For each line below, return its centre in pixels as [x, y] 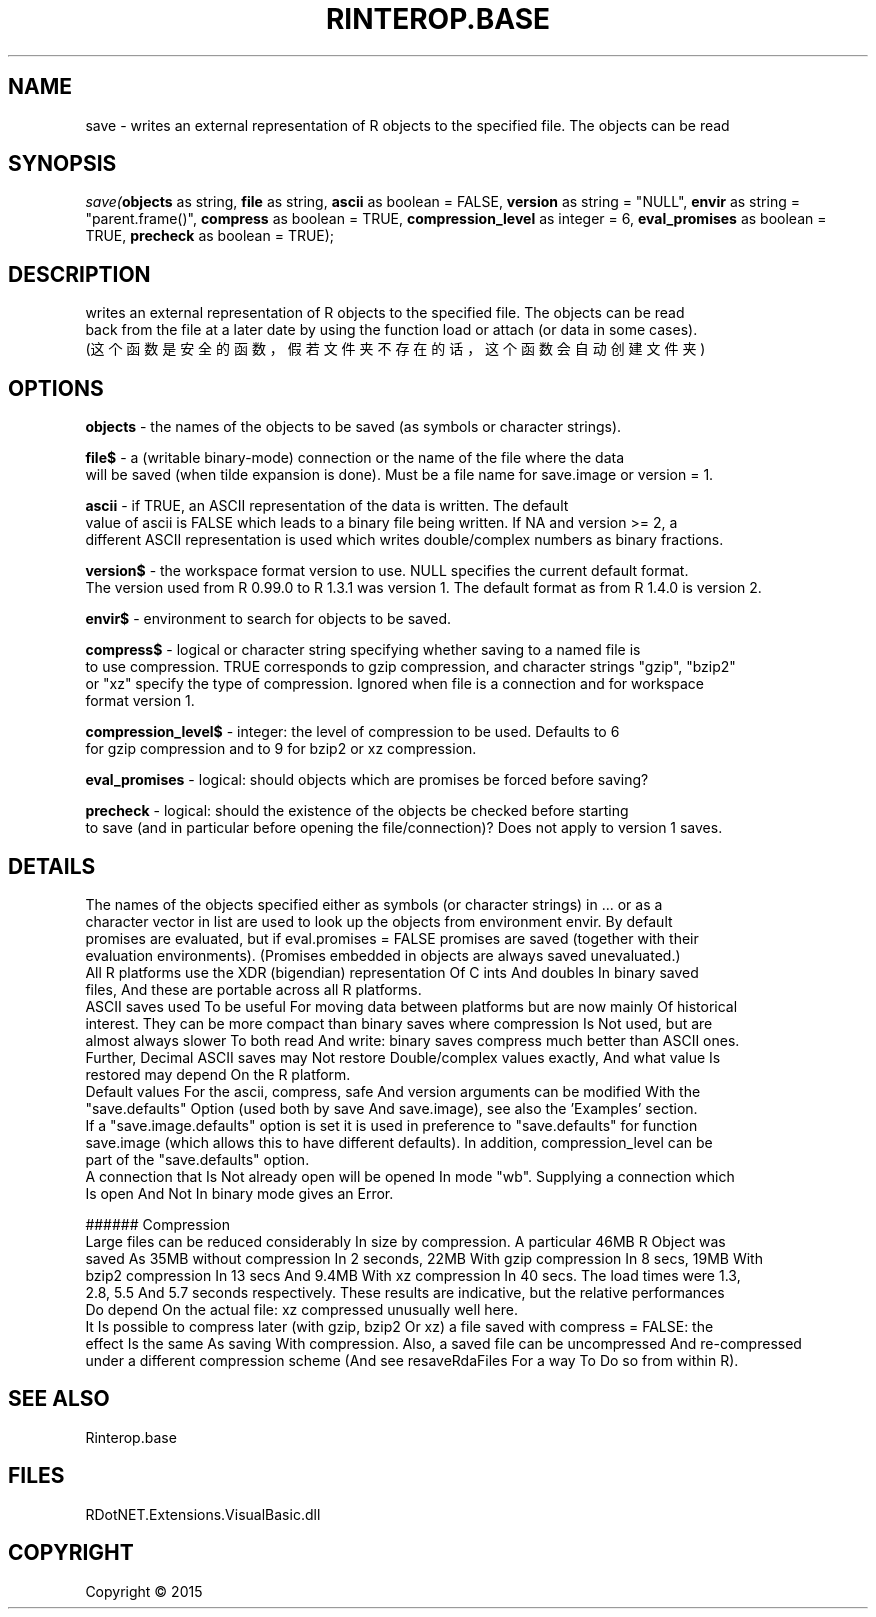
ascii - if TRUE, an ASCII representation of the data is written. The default [327, 506]
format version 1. [140, 701]
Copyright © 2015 [144, 1591]
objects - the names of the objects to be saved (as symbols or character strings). [353, 427]
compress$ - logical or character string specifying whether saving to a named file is [363, 650]
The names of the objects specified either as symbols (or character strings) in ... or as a [374, 904]
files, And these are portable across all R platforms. [253, 989]
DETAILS [52, 866]
